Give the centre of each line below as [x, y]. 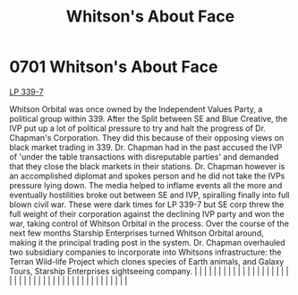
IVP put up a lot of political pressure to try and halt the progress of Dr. [138, 128]
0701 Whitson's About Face [114, 67]
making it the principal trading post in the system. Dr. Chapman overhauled [147, 242]
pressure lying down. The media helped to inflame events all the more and [146, 185]
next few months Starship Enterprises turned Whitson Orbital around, [136, 233]
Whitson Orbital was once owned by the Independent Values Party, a [136, 108]
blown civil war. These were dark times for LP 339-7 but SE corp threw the [147, 204]
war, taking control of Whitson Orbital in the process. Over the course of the [149, 223]
